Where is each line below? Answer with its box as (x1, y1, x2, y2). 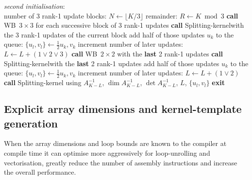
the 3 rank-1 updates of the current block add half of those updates (4, 29, 205, 39)
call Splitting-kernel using (4, 77, 82, 88)
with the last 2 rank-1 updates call (117, 49, 223, 59)
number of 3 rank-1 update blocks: (4, 10, 107, 20)
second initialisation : (4, 1, 65, 11)
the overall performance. (4, 167, 76, 177)
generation (4, 115, 58, 130)
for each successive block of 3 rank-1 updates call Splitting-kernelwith (35, 20, 244, 30)
